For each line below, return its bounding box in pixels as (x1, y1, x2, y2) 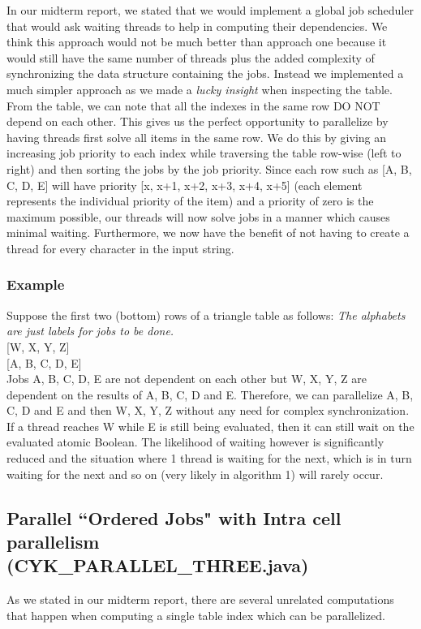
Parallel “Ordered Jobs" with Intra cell (6, 505, 342, 530)
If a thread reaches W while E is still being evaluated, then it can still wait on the (6, 417, 415, 434)
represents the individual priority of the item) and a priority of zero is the (6, 192, 374, 209)
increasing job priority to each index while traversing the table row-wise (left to (6, 144, 402, 162)
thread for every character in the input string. (6, 239, 234, 256)
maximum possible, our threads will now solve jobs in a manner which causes (6, 208, 390, 225)
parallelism (6, 529, 100, 554)
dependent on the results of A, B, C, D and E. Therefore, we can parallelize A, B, (6, 386, 414, 403)
